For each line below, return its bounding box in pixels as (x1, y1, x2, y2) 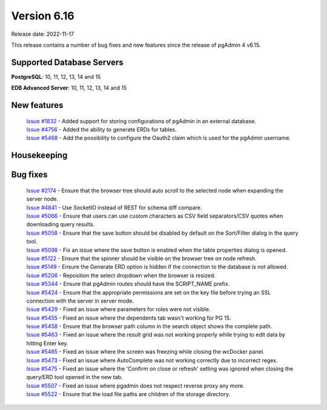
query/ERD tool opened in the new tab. (26, 374, 123, 381)
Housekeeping (11, 150, 68, 161)
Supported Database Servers (11, 57, 124, 67)
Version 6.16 (11, 9, 75, 22)
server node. (26, 195, 59, 203)
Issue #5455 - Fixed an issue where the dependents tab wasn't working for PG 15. (26, 314, 231, 321)
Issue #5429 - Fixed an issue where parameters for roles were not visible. (26, 306, 211, 313)
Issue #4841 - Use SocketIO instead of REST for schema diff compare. (26, 204, 202, 211)
